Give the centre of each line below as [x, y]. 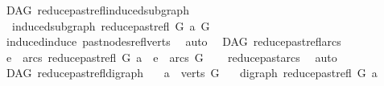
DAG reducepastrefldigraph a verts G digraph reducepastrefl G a [192, 73]
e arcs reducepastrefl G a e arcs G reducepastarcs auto [171, 57]
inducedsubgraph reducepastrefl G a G [111, 25]
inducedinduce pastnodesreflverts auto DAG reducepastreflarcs [173, 41]
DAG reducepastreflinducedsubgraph [97, 10]
